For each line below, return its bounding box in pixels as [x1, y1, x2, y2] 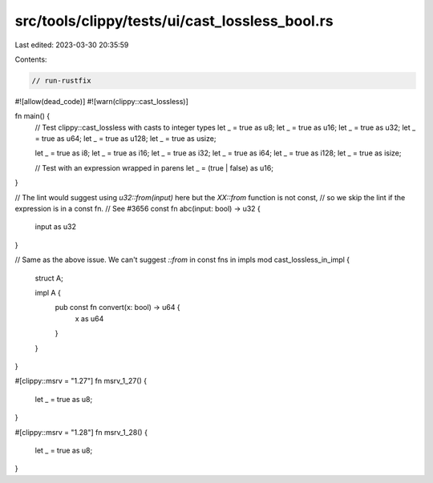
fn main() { [14, 111, 51, 121]
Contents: [14, 54, 47, 64]
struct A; [34, 273, 63, 283]
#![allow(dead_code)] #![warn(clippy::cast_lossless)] [14, 96, 188, 106]
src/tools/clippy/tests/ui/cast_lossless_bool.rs [14, 12, 334, 30]
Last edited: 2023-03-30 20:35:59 [14, 40, 129, 50]
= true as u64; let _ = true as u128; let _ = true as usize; [34, 134, 216, 143]
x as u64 [75, 313, 104, 324]
